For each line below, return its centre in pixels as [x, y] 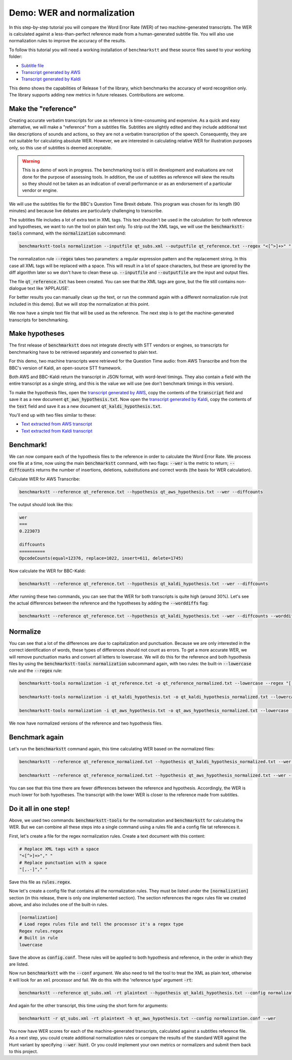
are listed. [19, 964]
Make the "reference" [43, 109]
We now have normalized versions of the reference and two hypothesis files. [86, 723]
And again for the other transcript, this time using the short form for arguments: [88, 1005]
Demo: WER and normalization [72, 13]
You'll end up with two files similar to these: [53, 415]
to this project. [24, 1051]
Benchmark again [36, 737]
